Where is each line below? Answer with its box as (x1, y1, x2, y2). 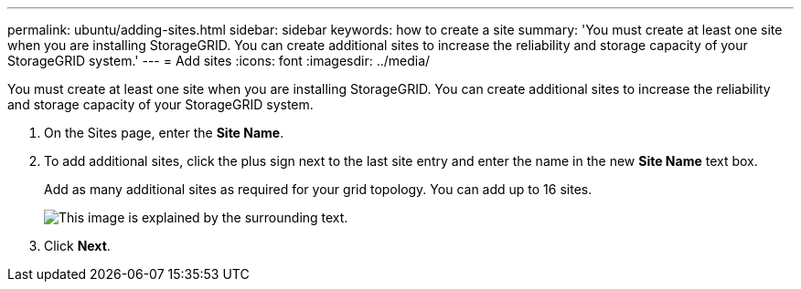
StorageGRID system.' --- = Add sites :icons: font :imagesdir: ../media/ (7, 53, 431, 68)
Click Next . (44, 238, 111, 253)
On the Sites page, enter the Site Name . (44, 125, 284, 140)
